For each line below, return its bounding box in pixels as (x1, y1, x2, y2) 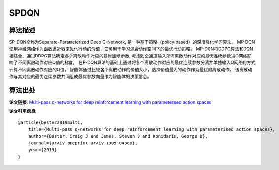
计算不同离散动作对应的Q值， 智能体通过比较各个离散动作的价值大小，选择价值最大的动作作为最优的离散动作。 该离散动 (9, 66, 252, 72)
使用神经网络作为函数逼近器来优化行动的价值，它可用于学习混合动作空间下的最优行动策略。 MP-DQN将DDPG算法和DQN (9, 46, 253, 52)
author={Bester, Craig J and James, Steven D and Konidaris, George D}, (28, 133, 208, 139)
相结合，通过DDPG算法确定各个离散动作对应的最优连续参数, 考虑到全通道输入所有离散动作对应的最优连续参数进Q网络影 (9, 53, 252, 58)
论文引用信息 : (9, 108, 37, 114)
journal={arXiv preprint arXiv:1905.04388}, (28, 140, 138, 146)
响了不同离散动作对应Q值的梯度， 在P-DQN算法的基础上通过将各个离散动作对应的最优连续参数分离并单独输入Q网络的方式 (9, 59, 256, 66)
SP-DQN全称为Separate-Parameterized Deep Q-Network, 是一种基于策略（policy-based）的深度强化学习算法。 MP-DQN (9, 39, 255, 45)
